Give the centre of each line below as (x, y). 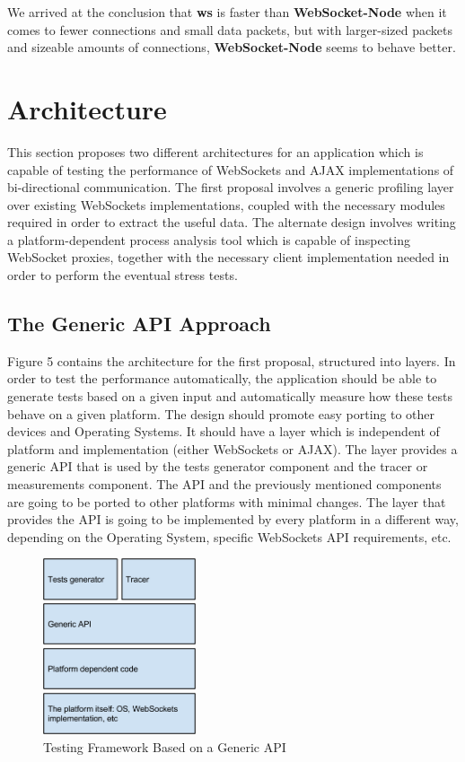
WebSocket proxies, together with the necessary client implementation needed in (228, 257)
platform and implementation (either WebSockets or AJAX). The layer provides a (232, 448)
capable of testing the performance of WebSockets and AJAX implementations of (231, 169)
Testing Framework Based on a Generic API (165, 747)
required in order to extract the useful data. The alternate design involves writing (232, 222)
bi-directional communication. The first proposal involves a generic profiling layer (231, 187)
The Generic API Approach (139, 324)
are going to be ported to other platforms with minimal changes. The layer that (227, 501)
